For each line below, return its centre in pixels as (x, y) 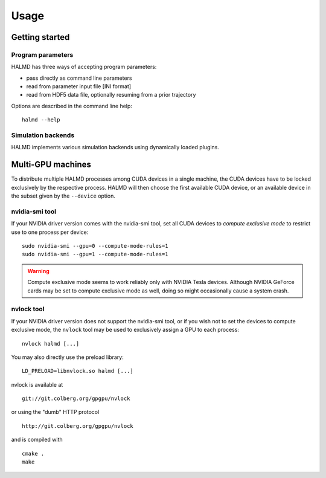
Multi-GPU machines (51, 165)
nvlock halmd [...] (51, 344)
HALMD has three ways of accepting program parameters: (84, 67)
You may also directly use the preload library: (67, 357)
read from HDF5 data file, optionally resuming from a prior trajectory (111, 95)
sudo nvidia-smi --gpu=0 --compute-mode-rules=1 (95, 246)
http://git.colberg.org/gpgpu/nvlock (78, 426)
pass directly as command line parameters (79, 78)
